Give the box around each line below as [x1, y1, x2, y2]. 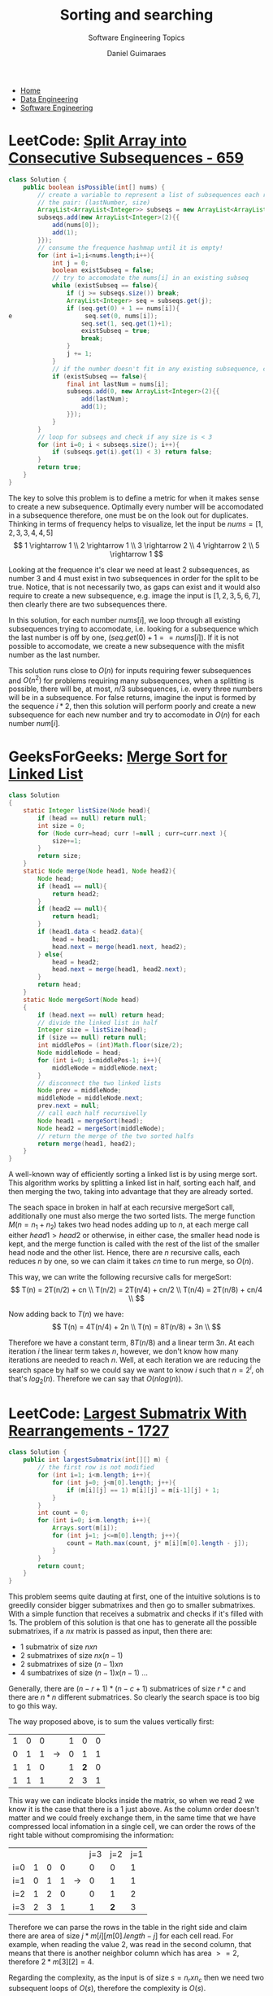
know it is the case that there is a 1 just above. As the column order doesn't [8, 1805, 260, 1814]
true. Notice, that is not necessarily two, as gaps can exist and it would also [8, 582, 261, 592]
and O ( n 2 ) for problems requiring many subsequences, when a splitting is [8, 674, 254, 685]
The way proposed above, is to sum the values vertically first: [8, 1717, 214, 1727]
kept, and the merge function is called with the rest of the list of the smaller [8, 1239, 260, 1249]
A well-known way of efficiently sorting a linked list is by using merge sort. [8, 1170, 258, 1180]
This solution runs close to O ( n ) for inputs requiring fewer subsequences [8, 665, 252, 675]
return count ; [37, 1561, 85, 1570]
